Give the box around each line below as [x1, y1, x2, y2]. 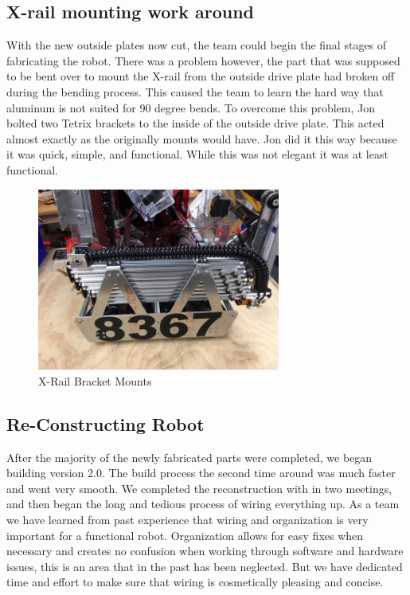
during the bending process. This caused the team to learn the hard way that [6, 83, 384, 100]
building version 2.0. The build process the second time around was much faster [6, 464, 396, 481]
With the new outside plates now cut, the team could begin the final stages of [6, 37, 387, 53]
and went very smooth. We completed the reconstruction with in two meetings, [6, 480, 392, 496]
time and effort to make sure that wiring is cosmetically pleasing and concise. [6, 573, 384, 590]
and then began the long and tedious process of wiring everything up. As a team [6, 495, 400, 512]
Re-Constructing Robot [6, 411, 205, 436]
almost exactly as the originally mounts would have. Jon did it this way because [6, 130, 397, 147]
